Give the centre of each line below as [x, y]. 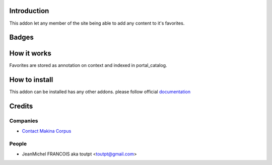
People [18, 144]
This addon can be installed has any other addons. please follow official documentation [100, 92]
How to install [31, 80]
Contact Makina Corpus [47, 131]
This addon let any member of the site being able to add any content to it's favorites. [97, 23]
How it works [30, 54]
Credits [21, 106]
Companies [24, 121]
